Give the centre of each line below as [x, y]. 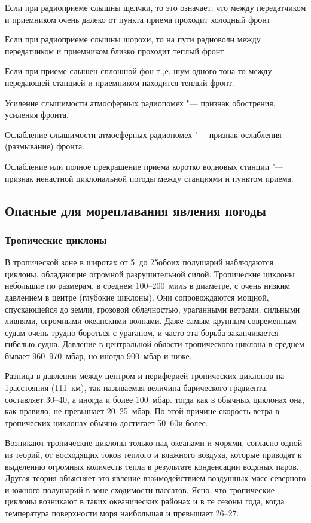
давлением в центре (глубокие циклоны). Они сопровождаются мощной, [137, 297]
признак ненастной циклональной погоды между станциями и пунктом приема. [149, 178]
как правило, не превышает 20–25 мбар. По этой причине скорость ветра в [142, 411]
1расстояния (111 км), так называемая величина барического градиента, [137, 388]
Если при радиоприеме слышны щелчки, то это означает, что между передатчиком [155, 7]
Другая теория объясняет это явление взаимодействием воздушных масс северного [155, 478]
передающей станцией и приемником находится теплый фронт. [120, 82]
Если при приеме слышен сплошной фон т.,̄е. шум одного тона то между [138, 71]
